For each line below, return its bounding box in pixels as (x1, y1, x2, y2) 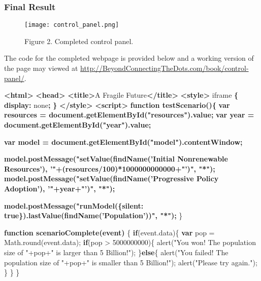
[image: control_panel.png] (24, 21, 119, 29)
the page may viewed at (4, 63, 78, 73)
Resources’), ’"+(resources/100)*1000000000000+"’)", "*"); (4, 163, 215, 174)
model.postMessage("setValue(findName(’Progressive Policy (4, 173, 219, 184)
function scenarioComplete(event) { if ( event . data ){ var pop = (4, 227, 215, 237)
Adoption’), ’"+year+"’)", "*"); (4, 183, 115, 193)
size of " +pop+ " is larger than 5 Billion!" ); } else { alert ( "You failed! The (4, 247, 229, 257)
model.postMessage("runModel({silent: (4, 200, 144, 211)
